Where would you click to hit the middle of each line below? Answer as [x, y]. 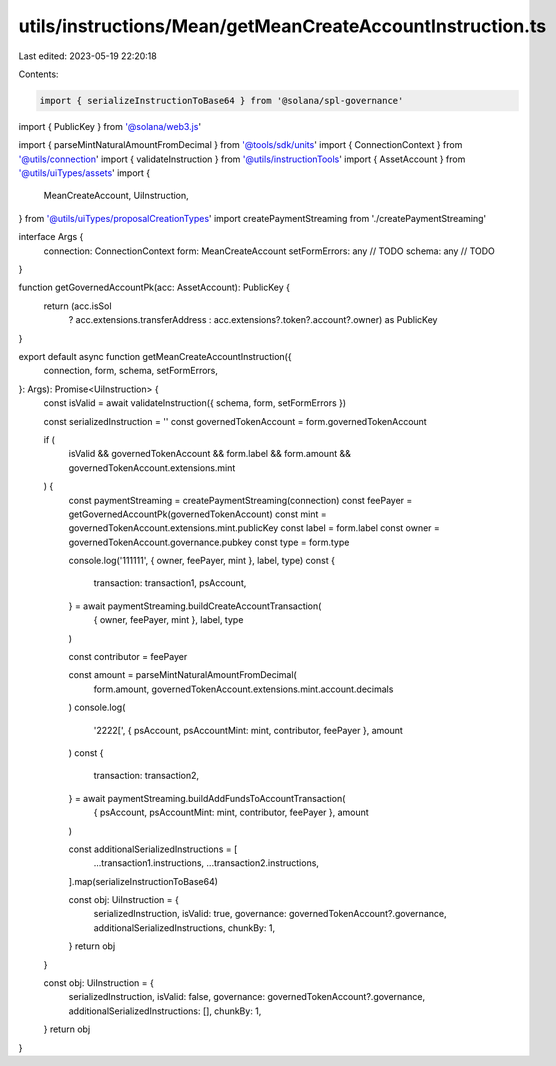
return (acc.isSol [77, 306]
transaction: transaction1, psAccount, [170, 583]
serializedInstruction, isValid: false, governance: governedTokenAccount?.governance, [246, 997]
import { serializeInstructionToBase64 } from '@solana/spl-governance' [221, 100]
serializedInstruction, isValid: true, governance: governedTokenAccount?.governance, [270, 914]
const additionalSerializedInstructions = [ [153, 849]
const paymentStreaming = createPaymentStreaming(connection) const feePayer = [240, 500]
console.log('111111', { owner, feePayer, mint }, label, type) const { [201, 561]
